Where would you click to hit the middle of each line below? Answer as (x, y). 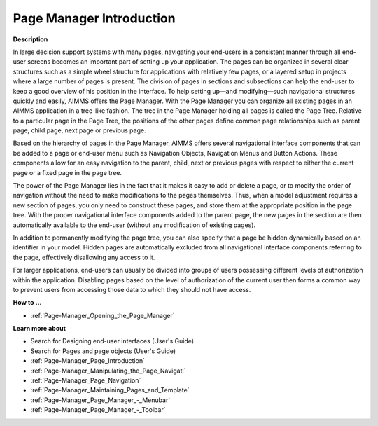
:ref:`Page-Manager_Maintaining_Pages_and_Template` (110, 390)
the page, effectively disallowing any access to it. (84, 257)
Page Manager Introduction (94, 18)
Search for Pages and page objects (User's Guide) (103, 351)
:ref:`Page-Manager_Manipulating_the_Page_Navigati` (108, 371)
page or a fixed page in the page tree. (68, 172)
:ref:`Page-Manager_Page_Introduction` (87, 361)
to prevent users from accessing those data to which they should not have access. (132, 289)
